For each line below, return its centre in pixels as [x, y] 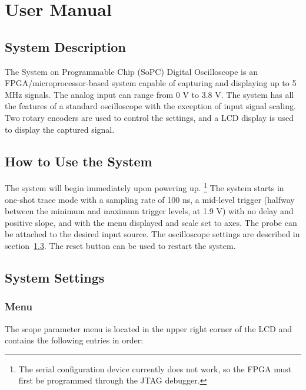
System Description [65, 46]
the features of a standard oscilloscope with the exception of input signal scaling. [150, 106]
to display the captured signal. [60, 129]
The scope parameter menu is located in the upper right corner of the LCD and [149, 328]
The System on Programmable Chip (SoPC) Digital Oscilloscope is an [131, 71]
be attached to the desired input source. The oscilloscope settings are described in [152, 234]
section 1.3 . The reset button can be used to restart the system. [120, 245]
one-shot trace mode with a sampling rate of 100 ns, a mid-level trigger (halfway [150, 199]
